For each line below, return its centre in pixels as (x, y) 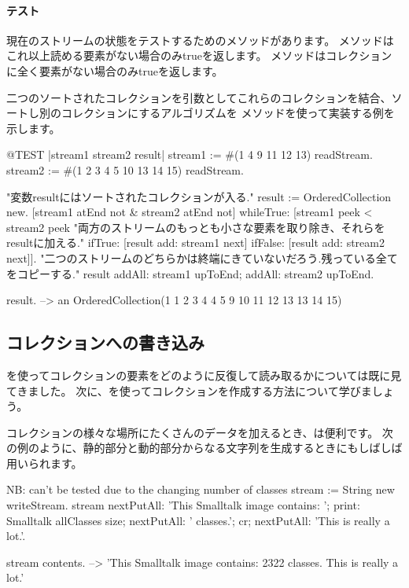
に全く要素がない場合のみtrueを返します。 (115, 70)
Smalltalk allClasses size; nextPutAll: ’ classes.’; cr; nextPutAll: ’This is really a (198, 520)
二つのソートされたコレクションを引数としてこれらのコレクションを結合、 (199, 97)
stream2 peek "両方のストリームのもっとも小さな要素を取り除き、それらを (196, 227)
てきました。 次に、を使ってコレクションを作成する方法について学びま (189, 390)
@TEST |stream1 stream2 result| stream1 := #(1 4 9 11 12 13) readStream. (190, 154)
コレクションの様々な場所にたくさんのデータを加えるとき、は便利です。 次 (200, 432)
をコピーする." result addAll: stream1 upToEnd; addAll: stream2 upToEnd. (190, 273)
